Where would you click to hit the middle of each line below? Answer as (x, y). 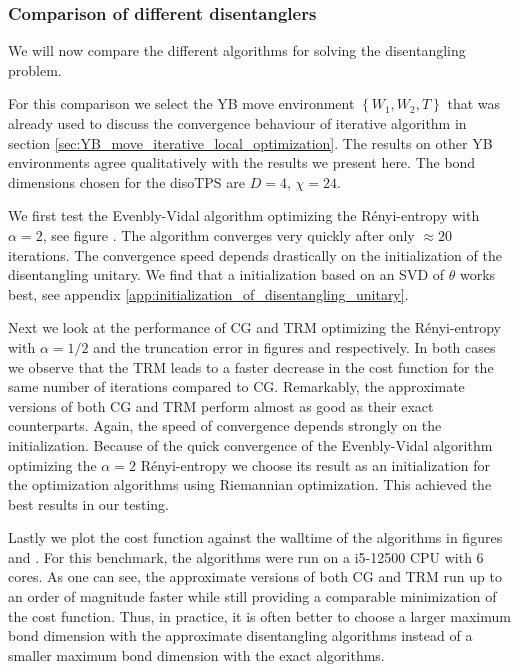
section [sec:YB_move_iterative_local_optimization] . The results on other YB (250, 142)
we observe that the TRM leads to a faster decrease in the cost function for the (251, 366)
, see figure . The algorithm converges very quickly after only (228, 234)
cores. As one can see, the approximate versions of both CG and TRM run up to (255, 576)
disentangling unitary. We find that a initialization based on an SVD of (226, 274)
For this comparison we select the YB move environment (181, 103)
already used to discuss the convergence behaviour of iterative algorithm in (237, 123)
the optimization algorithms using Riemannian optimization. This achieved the (250, 484)
